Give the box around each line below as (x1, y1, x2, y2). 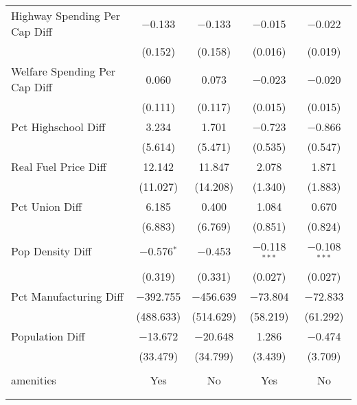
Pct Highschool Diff (11, 119, 105, 135)
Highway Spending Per (11, 8, 120, 23)
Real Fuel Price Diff (11, 159, 106, 174)
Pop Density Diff (11, 243, 92, 259)
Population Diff (11, 327, 85, 344)
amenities (11, 371, 56, 388)
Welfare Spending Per (11, 63, 115, 79)
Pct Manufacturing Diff (11, 288, 124, 304)
